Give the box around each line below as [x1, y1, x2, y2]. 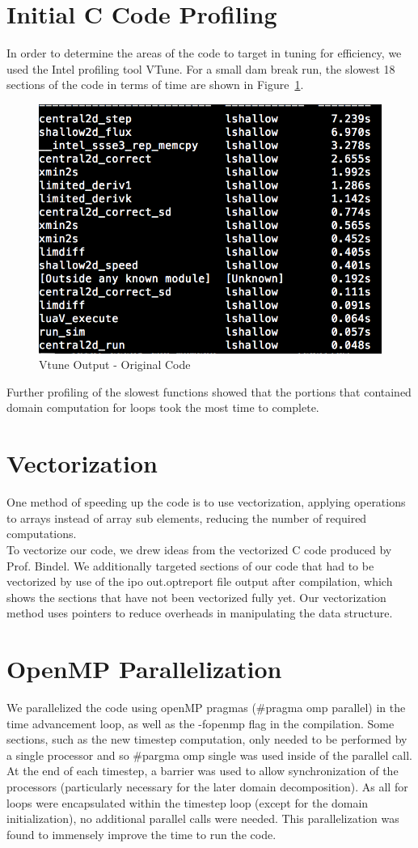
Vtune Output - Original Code [39, 356, 191, 373]
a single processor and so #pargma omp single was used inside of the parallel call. [6, 746, 413, 763]
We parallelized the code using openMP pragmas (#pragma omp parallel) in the [6, 699, 406, 715]
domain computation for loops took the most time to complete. [6, 399, 319, 416]
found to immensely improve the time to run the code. [6, 825, 277, 842]
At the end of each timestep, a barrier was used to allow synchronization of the [6, 762, 399, 779]
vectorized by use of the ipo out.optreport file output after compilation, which [6, 573, 393, 590]
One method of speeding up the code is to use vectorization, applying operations [6, 494, 406, 511]
